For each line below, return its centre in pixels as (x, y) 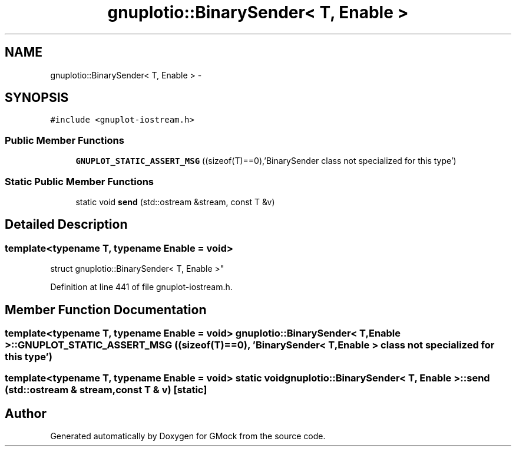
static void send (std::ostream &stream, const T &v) (175, 202)
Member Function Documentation (106, 310)
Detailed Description (66, 225)
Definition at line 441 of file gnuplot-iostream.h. (141, 287)
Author (26, 413)
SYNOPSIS (37, 98)
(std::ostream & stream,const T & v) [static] (106, 390)
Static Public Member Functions (80, 181)
